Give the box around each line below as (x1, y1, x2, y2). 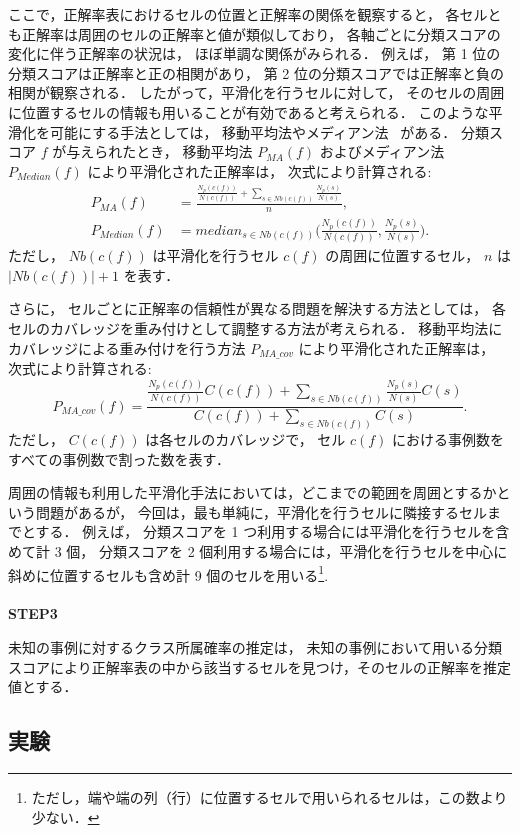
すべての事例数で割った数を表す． (8, 448, 230, 469)
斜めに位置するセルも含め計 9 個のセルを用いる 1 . (8, 561, 329, 585)
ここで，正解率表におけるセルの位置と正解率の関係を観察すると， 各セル (8, 4, 488, 24)
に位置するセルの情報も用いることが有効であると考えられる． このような (8, 101, 489, 122)
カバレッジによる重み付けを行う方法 (8, 337, 246, 358)
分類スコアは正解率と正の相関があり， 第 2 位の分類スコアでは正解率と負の (8, 62, 505, 83)
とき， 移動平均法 (136, 141, 253, 162)
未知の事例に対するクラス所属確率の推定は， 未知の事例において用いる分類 (8, 637, 502, 658)
